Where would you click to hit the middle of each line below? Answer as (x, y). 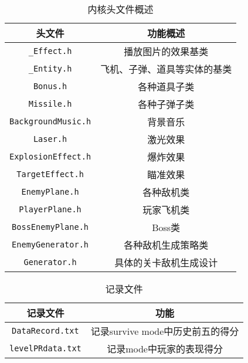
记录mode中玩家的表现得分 (165, 349)
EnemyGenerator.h (50, 245)
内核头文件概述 (120, 9)
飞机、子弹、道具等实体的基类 (166, 69)
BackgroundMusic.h (50, 121)
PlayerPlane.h (50, 209)
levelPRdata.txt (45, 348)
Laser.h (50, 139)
